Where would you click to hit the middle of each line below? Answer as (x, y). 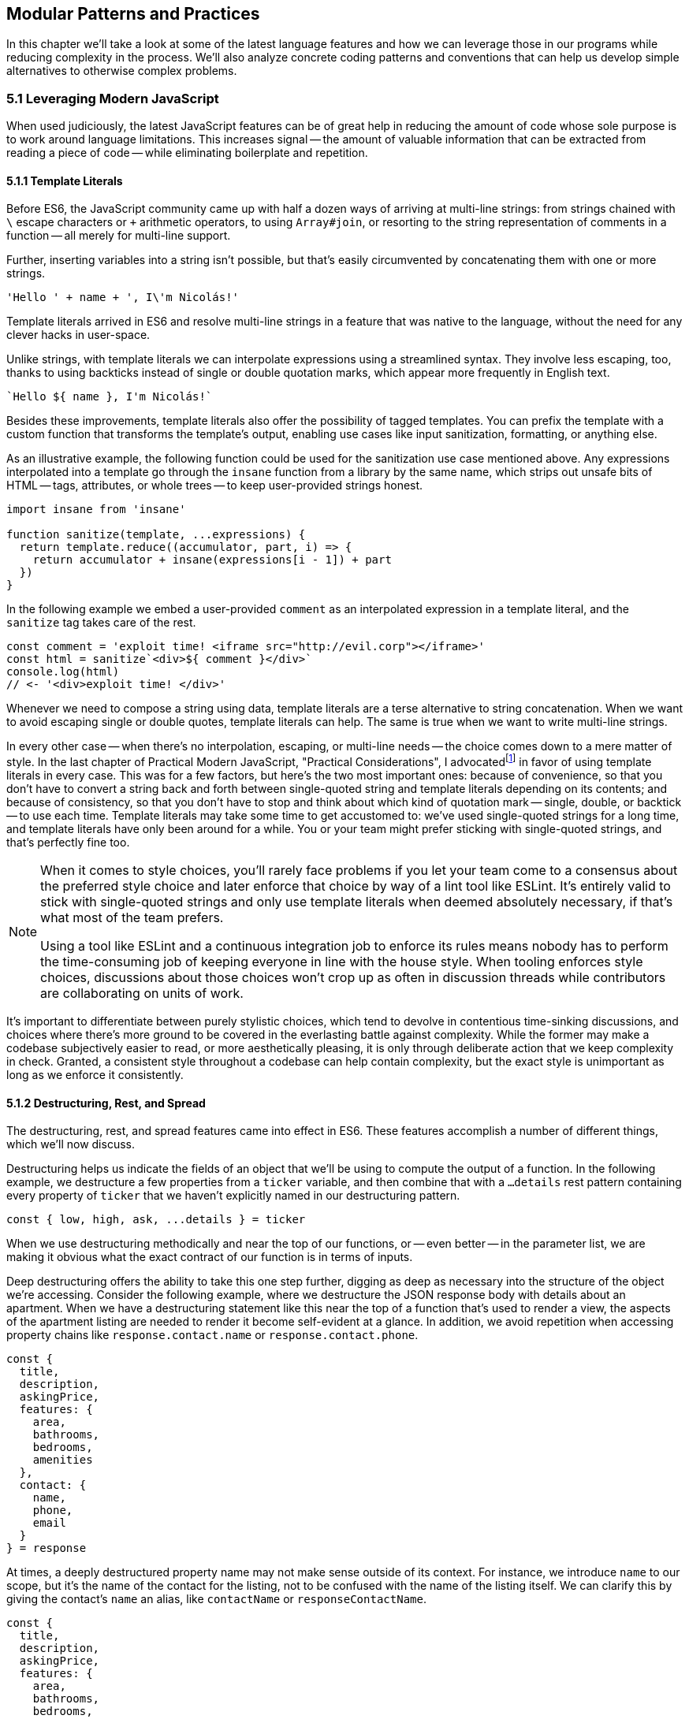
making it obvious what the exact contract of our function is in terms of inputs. (210, 1257)
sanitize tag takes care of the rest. (101, 623)
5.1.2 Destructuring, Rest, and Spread (106, 1103)
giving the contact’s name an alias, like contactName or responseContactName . (216, 1599)
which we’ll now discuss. (71, 1144)
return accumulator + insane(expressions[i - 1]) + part (212, 560)
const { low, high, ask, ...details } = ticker (156, 1220)
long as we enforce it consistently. (95, 1075)
